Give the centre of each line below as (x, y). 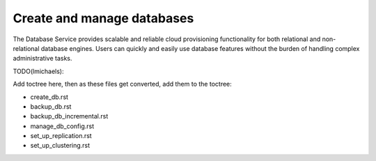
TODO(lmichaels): (38, 71)
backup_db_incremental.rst (69, 116)
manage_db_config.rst (62, 126)
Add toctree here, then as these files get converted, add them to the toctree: (123, 84)
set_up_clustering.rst (60, 146)
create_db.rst (49, 97)
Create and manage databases (103, 18)
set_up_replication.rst (61, 136)
